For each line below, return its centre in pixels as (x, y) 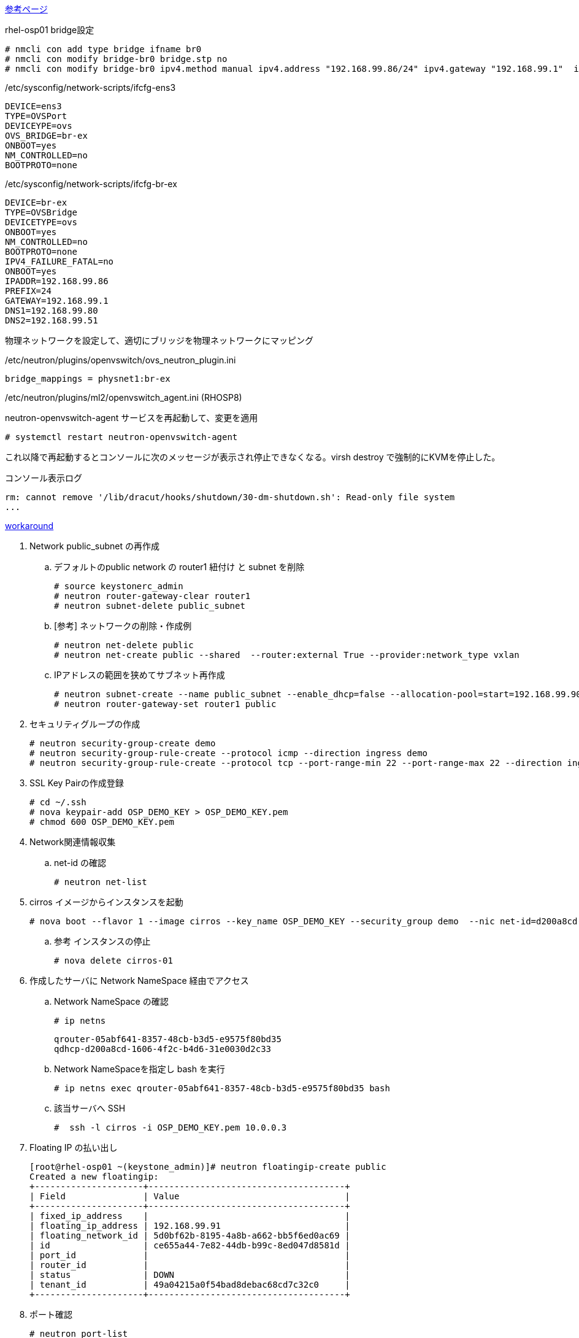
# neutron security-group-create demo (123, 743)
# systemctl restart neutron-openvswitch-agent (121, 437)
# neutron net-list (101, 882)
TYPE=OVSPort (36, 116)
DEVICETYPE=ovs (41, 222)
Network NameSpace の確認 (111, 1001)
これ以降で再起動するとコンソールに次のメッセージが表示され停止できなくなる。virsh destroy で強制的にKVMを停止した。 (253, 457)
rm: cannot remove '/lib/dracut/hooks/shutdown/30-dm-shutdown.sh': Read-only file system (230, 497)
